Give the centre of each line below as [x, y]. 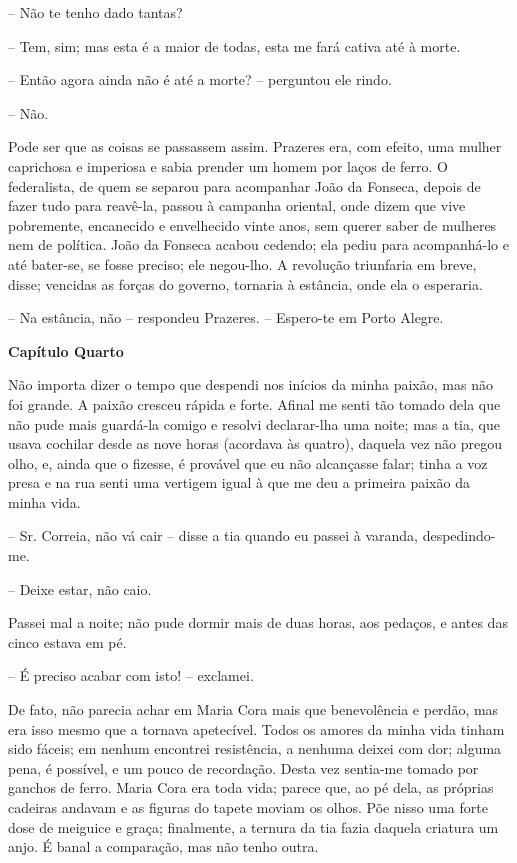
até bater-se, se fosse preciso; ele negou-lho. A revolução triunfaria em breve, [242, 263]
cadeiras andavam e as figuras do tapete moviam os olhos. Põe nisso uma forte [248, 807]
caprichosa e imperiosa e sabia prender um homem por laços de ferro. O [228, 165]
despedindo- [459, 535]
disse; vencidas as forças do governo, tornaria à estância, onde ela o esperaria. [245, 283]
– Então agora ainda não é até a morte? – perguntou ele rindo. [200, 79]
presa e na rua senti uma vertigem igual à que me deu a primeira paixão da [239, 482]
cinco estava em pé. [67, 641]
